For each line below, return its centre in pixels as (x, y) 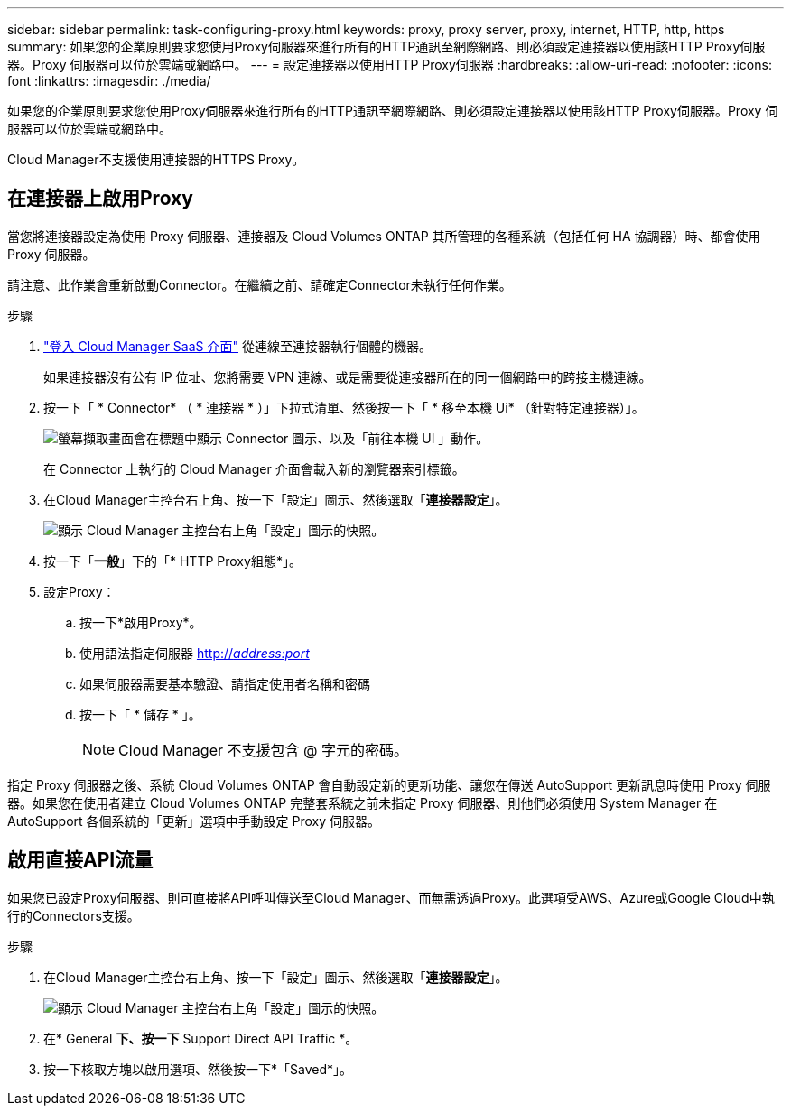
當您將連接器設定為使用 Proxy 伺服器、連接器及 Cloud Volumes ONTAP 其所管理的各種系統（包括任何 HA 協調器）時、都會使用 (384, 236)
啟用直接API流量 (80, 860)
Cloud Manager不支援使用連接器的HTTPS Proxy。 (156, 159)
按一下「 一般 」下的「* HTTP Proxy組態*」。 (172, 561)
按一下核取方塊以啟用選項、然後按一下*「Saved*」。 (198, 1069)
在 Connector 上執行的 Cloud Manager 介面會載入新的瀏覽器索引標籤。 (254, 468)
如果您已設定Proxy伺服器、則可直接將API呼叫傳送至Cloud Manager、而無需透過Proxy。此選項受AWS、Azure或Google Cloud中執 (391, 897)
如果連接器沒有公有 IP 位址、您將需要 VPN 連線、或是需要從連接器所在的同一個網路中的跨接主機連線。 (348, 376)
